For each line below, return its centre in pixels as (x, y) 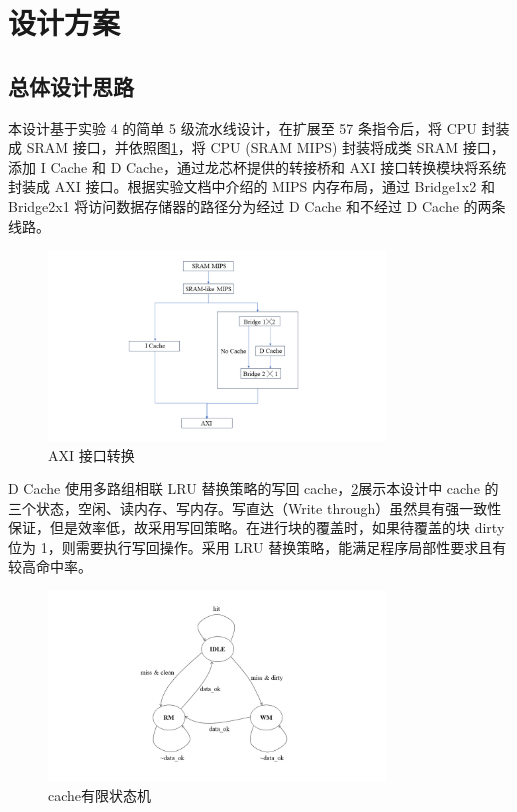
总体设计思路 (71, 85)
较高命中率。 (50, 566)
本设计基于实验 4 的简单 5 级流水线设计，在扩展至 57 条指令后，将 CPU (242, 127)
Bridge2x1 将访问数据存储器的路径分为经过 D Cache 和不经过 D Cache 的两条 (257, 205)
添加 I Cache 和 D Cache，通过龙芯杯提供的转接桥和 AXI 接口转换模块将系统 (257, 166)
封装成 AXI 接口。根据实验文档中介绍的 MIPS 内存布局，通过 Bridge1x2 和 (251, 186)
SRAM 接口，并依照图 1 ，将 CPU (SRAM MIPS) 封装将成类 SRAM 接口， (265, 147)
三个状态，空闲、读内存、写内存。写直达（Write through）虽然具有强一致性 (255, 507)
